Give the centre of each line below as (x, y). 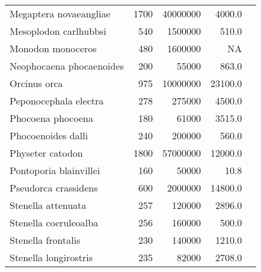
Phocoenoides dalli (49, 135)
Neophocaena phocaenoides (67, 66)
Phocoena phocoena (51, 118)
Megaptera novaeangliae (60, 14)
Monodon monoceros (53, 48)
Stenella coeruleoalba (54, 222)
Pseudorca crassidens (54, 188)
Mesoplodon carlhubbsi (58, 31)
